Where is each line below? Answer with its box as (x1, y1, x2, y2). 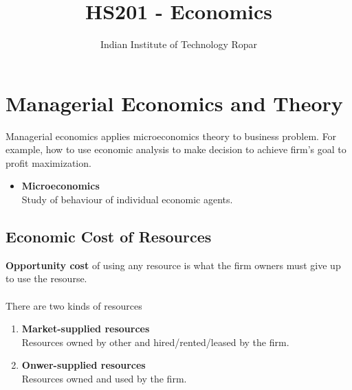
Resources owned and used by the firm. (21, 371, 187, 385)
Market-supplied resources (21, 321, 150, 336)
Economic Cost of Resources (5, 226, 212, 247)
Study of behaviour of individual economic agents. (21, 192, 233, 207)
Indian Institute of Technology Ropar (100, 37, 258, 51)
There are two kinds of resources (5, 298, 142, 312)
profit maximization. (5, 155, 91, 170)
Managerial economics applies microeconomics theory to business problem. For (5, 128, 337, 143)
